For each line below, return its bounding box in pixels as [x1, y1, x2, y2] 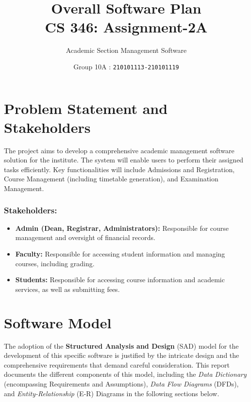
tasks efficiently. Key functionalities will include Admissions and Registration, [4, 164, 235, 174]
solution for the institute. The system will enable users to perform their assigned [4, 155, 244, 165]
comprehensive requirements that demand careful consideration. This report [4, 359, 230, 370]
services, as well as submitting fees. [15, 284, 120, 294]
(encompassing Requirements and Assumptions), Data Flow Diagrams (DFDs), [4, 378, 239, 388]
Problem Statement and [4, 98, 168, 118]
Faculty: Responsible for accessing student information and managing [15, 249, 225, 259]
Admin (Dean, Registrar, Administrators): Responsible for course [15, 223, 229, 233]
